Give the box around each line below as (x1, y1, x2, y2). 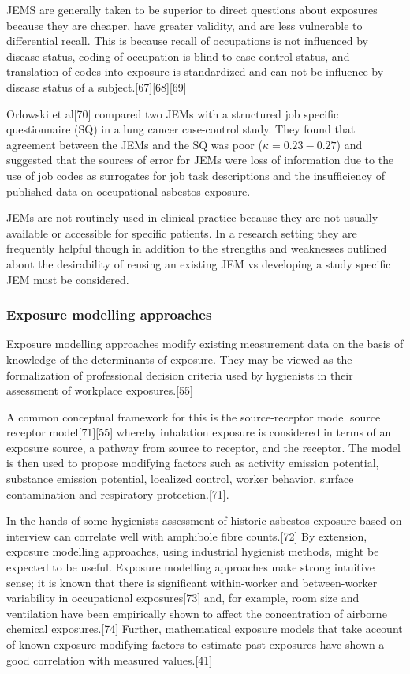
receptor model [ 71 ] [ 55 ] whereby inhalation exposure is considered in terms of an (6, 424, 392, 440)
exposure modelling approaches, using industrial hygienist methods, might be (6, 543, 379, 560)
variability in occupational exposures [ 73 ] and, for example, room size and (6, 590, 360, 606)
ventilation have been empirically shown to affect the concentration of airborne (6, 605, 387, 621)
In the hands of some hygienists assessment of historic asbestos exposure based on (6, 512, 402, 529)
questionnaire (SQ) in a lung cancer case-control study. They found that (6, 121, 356, 137)
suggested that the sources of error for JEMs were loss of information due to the (6, 152, 394, 168)
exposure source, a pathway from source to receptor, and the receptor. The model (6, 439, 401, 455)
